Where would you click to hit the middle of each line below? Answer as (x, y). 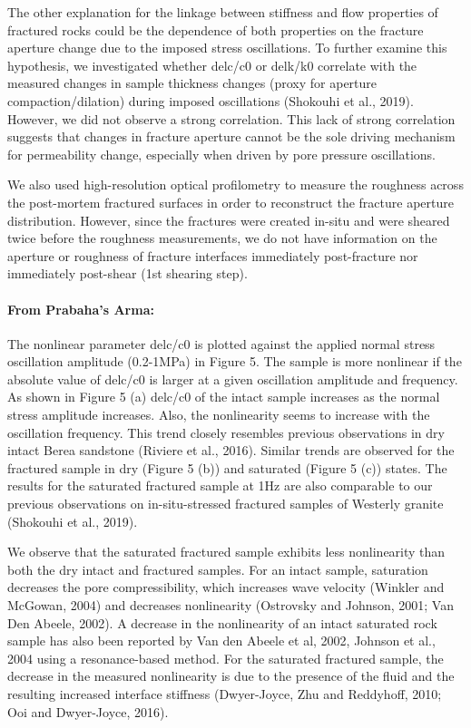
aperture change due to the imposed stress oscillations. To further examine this (227, 48)
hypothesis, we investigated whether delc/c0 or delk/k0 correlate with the (212, 65)
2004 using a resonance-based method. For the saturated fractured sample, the (226, 658)
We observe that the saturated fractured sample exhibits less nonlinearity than (226, 552)
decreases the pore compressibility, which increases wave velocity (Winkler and (226, 587)
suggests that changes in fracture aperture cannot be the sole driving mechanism (231, 136)
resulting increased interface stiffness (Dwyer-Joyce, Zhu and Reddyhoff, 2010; (225, 693)
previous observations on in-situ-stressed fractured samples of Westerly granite (226, 504)
